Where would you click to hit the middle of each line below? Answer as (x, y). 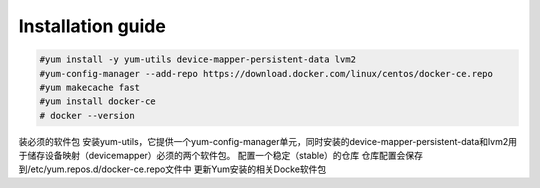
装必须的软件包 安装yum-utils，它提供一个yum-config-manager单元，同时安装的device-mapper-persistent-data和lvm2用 (267, 141)
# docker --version (87, 115)
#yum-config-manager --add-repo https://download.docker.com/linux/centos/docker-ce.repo (266, 73)
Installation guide (92, 26)
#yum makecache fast (89, 87)
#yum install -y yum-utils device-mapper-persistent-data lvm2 (198, 59)
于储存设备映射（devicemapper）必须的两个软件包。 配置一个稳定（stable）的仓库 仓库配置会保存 (221, 156)
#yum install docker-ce (98, 101)
